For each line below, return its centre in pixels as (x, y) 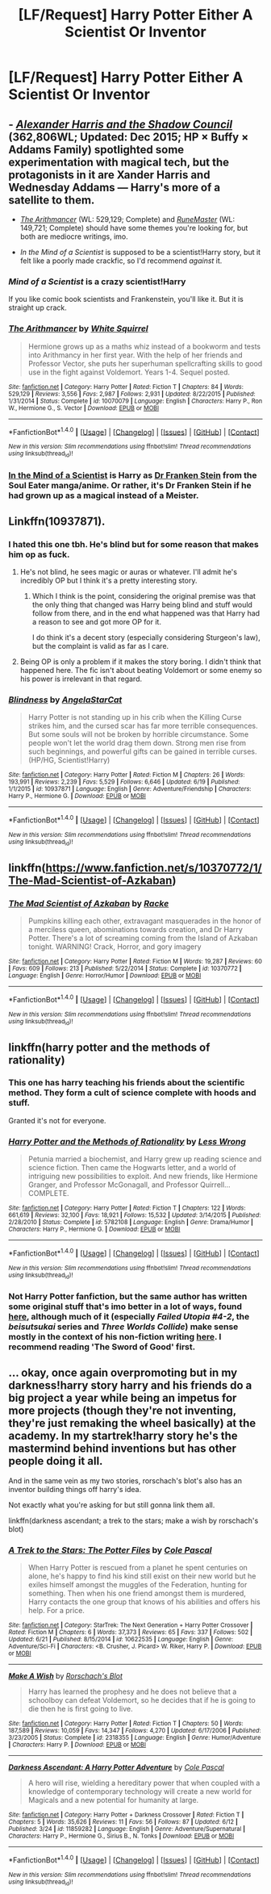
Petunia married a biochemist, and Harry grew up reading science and (145, 1159)
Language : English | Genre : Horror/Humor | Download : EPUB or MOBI (105, 976)
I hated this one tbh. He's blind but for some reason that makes (134, 544)
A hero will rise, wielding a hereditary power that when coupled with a (144, 1783)
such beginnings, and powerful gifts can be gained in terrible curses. (142, 751)
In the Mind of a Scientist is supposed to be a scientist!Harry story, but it (140, 252)
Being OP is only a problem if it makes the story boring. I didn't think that (140, 662)
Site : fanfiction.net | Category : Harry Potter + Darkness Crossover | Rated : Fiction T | (126, 1815)
